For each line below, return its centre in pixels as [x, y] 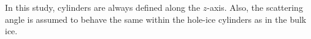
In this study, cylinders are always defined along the [103, 7]
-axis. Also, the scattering [255, 7]
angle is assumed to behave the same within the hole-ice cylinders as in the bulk [156, 19]
